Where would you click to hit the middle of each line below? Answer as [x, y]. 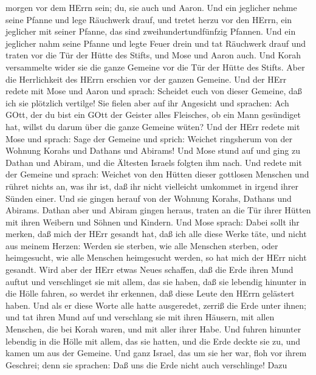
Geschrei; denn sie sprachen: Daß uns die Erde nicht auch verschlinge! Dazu [146, 364]
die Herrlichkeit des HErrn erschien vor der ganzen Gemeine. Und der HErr [146, 79]
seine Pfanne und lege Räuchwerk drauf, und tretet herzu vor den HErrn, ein [149, 19]
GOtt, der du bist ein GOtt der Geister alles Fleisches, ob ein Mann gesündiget [153, 115]
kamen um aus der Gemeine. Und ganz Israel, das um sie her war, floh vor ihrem [156, 353]
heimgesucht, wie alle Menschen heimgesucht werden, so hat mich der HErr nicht [156, 257]
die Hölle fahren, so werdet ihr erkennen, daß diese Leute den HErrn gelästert [150, 293]
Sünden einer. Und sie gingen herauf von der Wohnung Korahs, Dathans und [149, 198]
